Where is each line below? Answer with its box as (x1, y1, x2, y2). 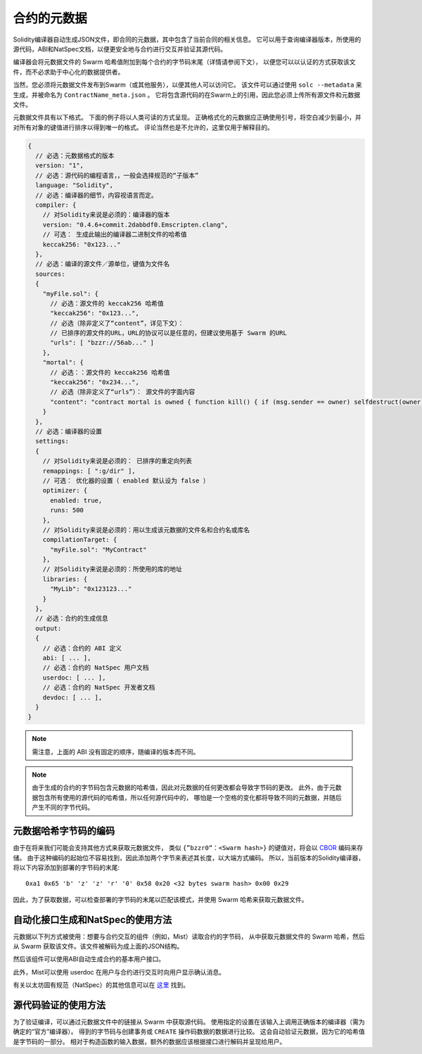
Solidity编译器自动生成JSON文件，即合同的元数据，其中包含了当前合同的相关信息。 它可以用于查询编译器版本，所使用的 (13, 35, 362, 44)
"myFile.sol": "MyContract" (50, 545, 147, 554)
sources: (35, 269, 65, 278)
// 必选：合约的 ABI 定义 (42, 644, 122, 652)
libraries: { (42, 575, 88, 583)
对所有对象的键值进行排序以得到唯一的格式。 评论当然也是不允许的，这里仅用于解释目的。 (13, 123, 274, 132)
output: (35, 624, 62, 633)
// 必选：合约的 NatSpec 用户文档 (42, 663, 149, 672)
